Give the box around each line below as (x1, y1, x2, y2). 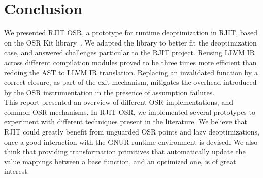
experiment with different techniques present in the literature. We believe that (4, 116, 248, 127)
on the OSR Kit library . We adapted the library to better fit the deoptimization (4, 37, 257, 48)
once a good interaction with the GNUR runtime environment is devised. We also (4, 136, 258, 147)
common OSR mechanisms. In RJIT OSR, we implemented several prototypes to (4, 106, 255, 117)
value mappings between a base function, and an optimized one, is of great (4, 156, 236, 166)
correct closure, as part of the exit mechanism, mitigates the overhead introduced (4, 77, 257, 87)
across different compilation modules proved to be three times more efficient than (4, 57, 257, 67)
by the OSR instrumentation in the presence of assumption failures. (4, 86, 215, 97)
